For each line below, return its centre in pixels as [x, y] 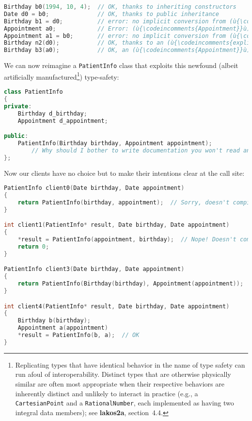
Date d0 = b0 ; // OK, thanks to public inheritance [111, 14]
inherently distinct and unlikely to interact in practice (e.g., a [107, 393]
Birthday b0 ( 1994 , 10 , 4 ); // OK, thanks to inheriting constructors [120, 7]
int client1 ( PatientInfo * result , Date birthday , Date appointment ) [117, 225]
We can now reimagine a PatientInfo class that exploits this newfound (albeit [121, 65]
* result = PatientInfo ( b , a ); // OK [79, 335]
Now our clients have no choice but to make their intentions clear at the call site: [124, 173]
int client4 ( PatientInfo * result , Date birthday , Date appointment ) [117, 306]
